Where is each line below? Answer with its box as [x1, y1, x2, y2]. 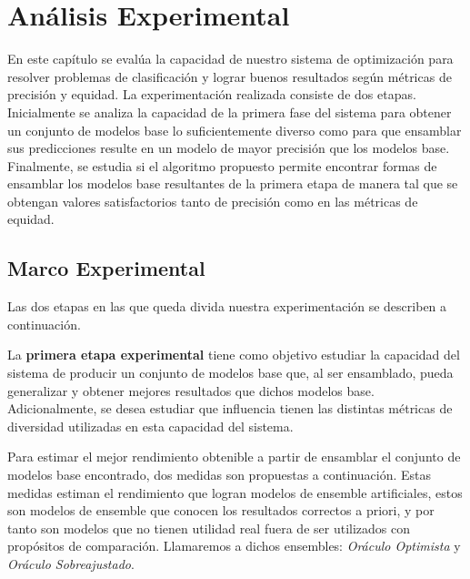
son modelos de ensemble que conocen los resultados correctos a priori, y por [7, 501, 435, 520]
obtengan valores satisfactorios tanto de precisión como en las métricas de [7, 191, 418, 210]
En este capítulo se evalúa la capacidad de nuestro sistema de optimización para [7, 49, 454, 68]
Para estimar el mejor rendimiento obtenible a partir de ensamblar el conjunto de [7, 447, 461, 466]
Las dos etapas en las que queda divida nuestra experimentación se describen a [7, 297, 447, 316]
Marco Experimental [7, 254, 205, 282]
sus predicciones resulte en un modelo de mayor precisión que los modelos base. [7, 138, 450, 157]
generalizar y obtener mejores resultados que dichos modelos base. [7, 381, 375, 400]
